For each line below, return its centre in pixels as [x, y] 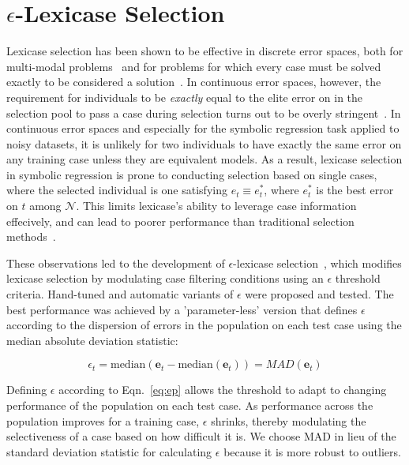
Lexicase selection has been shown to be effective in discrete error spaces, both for [205, 51]
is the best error [355, 190]
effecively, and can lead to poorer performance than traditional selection [180, 221]
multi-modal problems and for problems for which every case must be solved [194, 66]
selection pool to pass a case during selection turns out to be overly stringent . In [204, 112]
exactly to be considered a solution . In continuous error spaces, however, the [194, 82]
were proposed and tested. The [319, 294]
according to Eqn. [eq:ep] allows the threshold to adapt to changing [223, 390]
